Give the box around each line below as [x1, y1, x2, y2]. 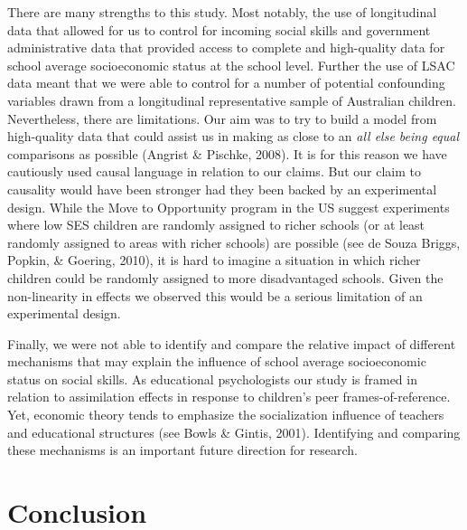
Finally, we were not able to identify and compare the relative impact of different [7, 334, 456, 353]
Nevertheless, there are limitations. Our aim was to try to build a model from [7, 109, 437, 128]
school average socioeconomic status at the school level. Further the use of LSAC [7, 55, 455, 74]
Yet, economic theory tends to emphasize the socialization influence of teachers [7, 405, 444, 424]
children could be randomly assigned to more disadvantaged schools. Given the [7, 268, 444, 287]
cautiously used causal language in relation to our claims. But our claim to [7, 162, 421, 181]
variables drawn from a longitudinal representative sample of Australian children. [7, 90, 456, 109]
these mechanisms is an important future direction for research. [7, 440, 358, 459]
